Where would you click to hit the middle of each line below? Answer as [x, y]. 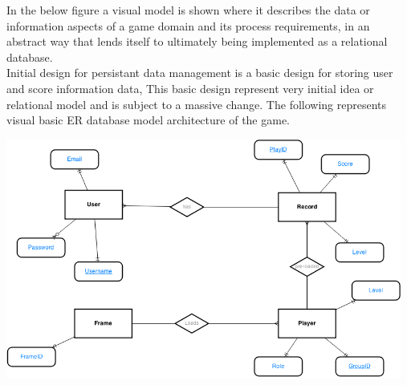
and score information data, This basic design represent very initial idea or [190, 88]
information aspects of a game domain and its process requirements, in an [188, 25]
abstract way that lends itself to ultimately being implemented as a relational [197, 41]
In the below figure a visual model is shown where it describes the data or [188, 10]
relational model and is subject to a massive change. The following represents [197, 104]
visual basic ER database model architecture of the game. [149, 120]
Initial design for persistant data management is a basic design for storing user [200, 73]
